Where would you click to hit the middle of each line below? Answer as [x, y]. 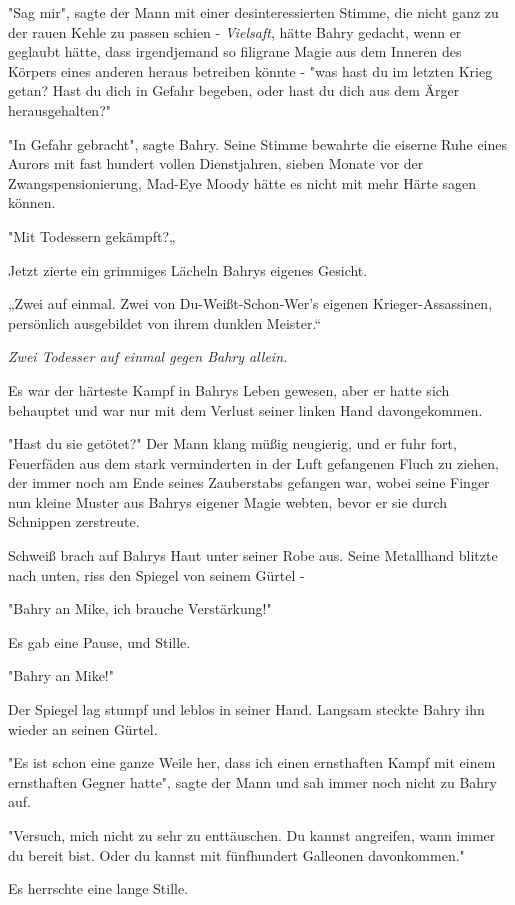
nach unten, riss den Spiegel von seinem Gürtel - [156, 574]
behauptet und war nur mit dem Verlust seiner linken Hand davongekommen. [245, 409]
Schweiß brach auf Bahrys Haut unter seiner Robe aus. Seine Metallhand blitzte [253, 555]
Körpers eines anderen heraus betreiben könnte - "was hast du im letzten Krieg [250, 70]
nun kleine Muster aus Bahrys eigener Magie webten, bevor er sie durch [227, 501]
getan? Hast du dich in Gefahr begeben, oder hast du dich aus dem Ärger [234, 90]
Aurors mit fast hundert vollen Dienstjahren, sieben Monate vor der [216, 163]
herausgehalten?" [59, 109]
